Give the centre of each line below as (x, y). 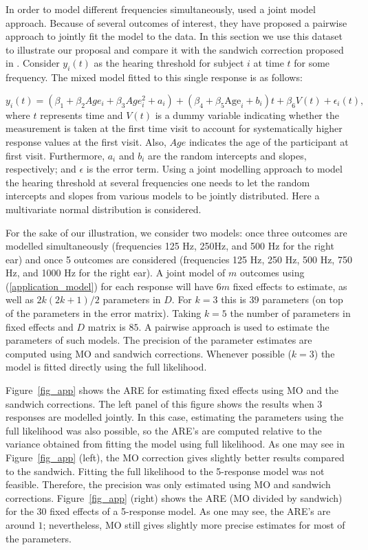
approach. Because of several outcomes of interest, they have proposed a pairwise (176, 22)
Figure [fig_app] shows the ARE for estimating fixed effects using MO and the (172, 390)
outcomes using (272, 273)
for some (312, 63)
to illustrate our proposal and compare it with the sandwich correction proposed (175, 49)
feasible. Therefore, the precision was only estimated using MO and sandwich (168, 484)
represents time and (82, 114)
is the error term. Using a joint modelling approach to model (214, 169)
